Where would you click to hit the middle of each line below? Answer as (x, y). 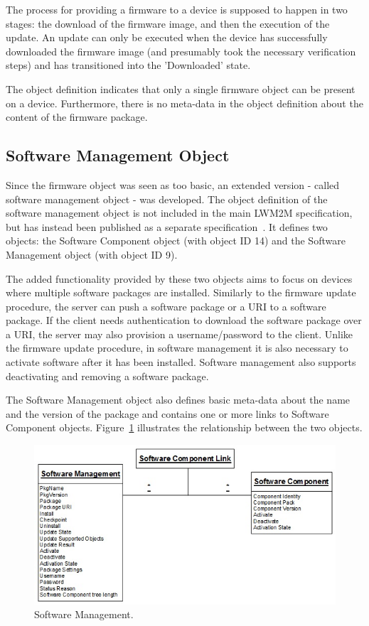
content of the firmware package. (77, 117)
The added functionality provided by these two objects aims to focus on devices (179, 278)
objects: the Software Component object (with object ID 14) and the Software (176, 241)
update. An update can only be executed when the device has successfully (167, 37)
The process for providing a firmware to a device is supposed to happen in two (177, 9)
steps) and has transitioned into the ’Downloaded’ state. (128, 65)
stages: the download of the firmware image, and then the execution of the (168, 23)
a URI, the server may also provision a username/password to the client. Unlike (180, 334)
